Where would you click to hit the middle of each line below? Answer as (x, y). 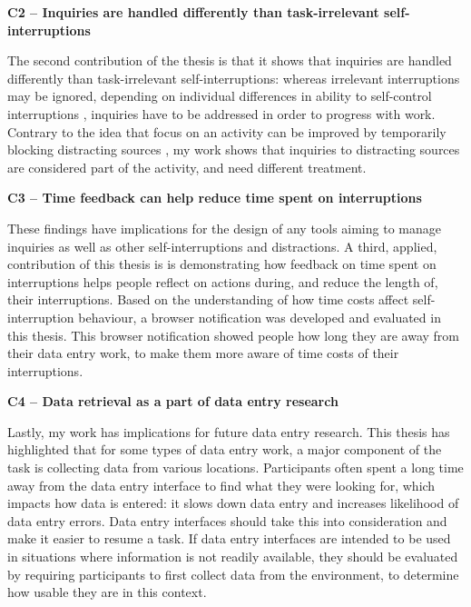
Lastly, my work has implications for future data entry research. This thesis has (229, 431)
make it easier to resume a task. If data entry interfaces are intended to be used (229, 538)
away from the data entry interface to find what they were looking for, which (221, 485)
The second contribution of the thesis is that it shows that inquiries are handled (230, 60)
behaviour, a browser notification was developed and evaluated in (260, 317)
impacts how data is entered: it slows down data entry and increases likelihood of (233, 503)
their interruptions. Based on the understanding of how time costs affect (208, 299)
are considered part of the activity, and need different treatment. (187, 167)
